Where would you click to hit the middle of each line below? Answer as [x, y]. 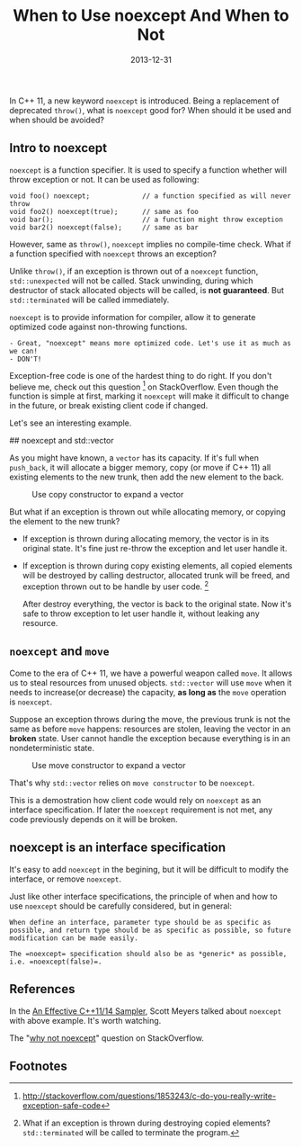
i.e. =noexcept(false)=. [56, 962]
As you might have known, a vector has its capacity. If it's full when [134, 458]
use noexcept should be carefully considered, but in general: [120, 906]
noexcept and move [59, 652]
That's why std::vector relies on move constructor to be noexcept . [132, 783]
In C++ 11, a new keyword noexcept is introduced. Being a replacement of [145, 101]
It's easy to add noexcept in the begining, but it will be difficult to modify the [149, 869]
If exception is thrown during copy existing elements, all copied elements [157, 566]
